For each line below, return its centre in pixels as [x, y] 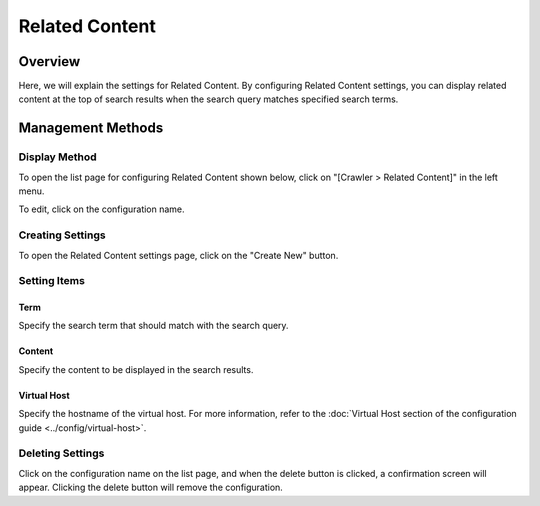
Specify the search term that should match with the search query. [153, 326]
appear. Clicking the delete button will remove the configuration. [151, 487]
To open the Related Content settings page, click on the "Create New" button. [178, 255]
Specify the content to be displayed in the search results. [136, 369]
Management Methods [91, 128]
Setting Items [51, 281]
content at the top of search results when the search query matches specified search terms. [208, 99]
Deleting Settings [61, 453]
